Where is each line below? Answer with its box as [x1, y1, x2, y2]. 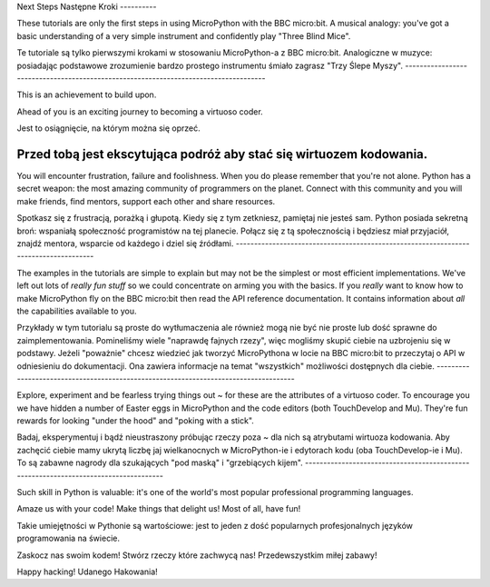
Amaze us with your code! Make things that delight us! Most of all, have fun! [16, 503, 301, 514]
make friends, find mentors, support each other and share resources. [16, 195, 276, 206]
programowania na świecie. [16, 532, 120, 544]
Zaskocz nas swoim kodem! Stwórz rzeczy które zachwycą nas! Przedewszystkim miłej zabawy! [16, 550, 377, 561]
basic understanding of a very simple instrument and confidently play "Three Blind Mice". [16, 30, 351, 41]
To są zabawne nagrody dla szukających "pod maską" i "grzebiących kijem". [16, 457, 303, 468]
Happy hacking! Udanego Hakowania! [16, 566, 158, 577]
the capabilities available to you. [16, 305, 137, 316]
